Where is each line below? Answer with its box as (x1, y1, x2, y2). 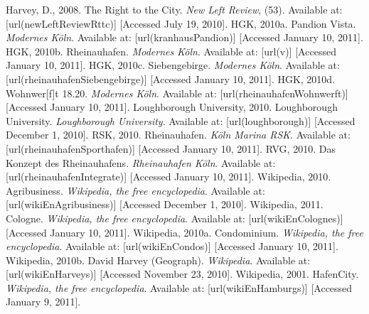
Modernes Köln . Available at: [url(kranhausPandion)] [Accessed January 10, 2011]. (6, 30, 363, 45)
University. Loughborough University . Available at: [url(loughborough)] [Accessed (6, 113, 355, 128)
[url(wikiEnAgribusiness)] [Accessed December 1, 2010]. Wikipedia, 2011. (6, 197, 323, 212)
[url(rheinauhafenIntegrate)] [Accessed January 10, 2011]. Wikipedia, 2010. (6, 169, 331, 184)
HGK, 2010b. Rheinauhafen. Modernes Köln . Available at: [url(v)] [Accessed (6, 43, 336, 58)
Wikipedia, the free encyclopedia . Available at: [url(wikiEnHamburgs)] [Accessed (6, 280, 353, 295)
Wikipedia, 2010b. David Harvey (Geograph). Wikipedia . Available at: (6, 252, 311, 267)
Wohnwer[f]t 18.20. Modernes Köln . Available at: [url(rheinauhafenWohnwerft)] (6, 85, 348, 100)
